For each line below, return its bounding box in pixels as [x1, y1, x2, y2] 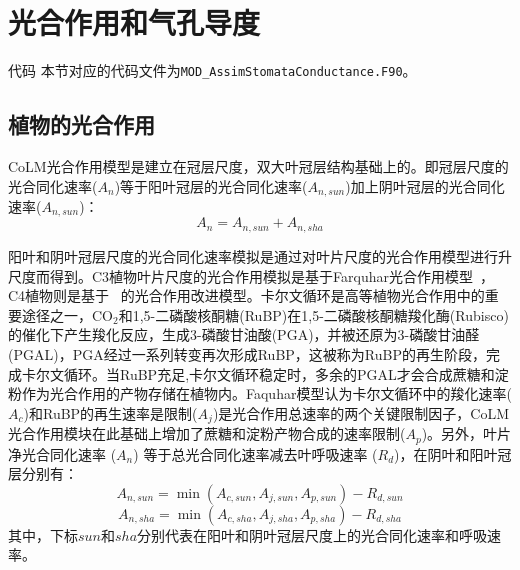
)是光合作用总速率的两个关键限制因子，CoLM [212, 402, 510, 423]
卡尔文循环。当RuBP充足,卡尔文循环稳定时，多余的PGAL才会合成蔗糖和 [21, 363, 495, 384]
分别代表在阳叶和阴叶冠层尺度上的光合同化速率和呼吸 [137, 524, 488, 545]
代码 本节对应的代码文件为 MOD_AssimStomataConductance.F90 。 [8, 60, 417, 81]
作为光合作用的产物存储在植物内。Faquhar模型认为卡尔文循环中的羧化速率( [21, 383, 512, 404]
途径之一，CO [21, 304, 113, 325]
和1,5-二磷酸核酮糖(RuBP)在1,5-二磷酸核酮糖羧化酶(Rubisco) [118, 304, 509, 325]
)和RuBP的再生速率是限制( [23, 402, 198, 423]
